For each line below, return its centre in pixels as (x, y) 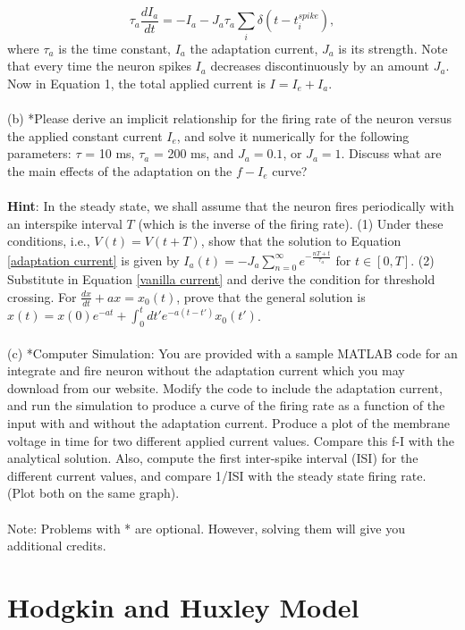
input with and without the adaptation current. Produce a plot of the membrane (229, 423)
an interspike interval (65, 223)
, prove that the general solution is (271, 296)
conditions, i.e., (49, 241)
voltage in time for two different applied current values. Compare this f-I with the (231, 440)
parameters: (39, 153)
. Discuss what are (391, 153)
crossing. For (42, 296)
